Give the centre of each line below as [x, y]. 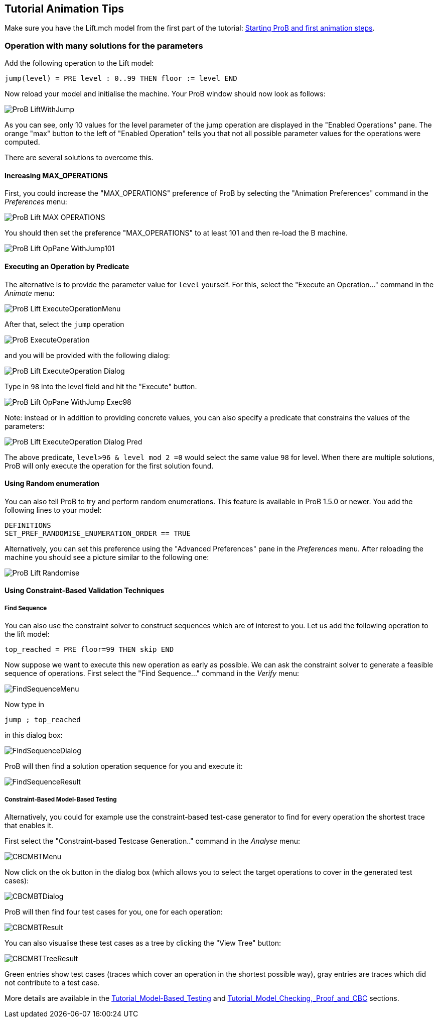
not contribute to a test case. [52, 983]
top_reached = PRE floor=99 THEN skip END [89, 650]
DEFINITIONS [28, 525]
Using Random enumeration [52, 484]
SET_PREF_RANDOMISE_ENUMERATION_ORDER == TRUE [98, 533]
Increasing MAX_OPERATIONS [56, 175]
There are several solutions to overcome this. [79, 158]
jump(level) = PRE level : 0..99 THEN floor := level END [121, 79]
